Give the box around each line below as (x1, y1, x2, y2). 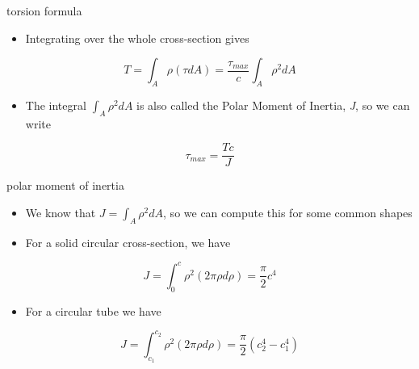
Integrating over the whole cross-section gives (25, 29, 249, 46)
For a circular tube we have (25, 302, 161, 319)
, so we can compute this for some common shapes (163, 204, 413, 221)
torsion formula (6, 2, 82, 19)
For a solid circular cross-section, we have (25, 233, 231, 250)
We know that (25, 204, 96, 221)
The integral (25, 96, 86, 113)
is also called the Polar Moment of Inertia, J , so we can (136, 96, 410, 113)
